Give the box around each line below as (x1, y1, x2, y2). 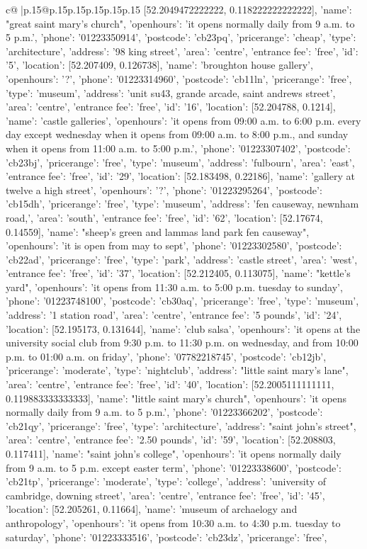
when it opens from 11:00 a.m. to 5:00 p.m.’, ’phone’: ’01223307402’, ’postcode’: (6, 140, 351, 155)
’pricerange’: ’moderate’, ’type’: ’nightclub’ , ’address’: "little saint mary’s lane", (6, 363, 349, 378)
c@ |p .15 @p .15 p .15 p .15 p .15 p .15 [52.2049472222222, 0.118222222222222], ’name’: (6, 2, 352, 16)
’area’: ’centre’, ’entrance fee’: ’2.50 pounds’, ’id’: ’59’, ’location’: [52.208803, (6, 432, 336, 447)
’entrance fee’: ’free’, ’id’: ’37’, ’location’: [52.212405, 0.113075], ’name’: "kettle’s (6, 266, 351, 281)
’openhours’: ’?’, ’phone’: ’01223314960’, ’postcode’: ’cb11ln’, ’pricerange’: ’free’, (6, 71, 352, 86)
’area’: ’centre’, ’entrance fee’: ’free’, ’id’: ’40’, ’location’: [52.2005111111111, (6, 377, 334, 392)
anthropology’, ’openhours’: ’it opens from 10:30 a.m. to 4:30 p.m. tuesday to (6, 515, 341, 530)
